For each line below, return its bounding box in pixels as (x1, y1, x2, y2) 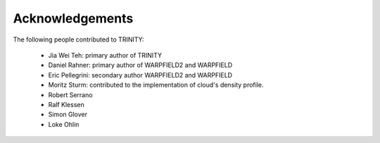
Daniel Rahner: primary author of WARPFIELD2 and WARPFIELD (48, 61, 233, 70)
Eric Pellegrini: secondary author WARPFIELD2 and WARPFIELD (48, 70, 232, 79)
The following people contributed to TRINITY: (13, 35, 144, 44)
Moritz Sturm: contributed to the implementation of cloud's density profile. (48, 81, 264, 89)
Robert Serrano (48, 90, 93, 99)
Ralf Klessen (48, 100, 84, 108)
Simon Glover (48, 110, 88, 119)
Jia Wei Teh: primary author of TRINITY (48, 51, 162, 59)
